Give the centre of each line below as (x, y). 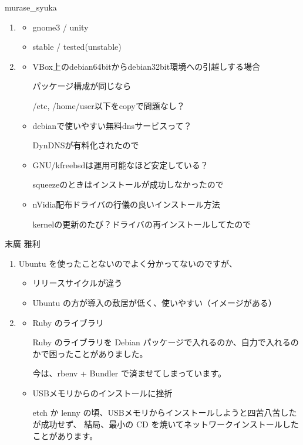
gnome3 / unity (60, 27)
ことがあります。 (65, 435)
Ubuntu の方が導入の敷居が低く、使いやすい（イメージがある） (154, 302)
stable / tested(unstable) (77, 47)
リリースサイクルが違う (78, 283)
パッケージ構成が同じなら (82, 86)
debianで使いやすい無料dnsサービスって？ (112, 125)
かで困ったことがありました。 (90, 353)
